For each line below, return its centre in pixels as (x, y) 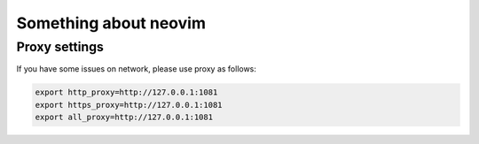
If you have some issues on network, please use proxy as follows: (137, 69)
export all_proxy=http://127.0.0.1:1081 (124, 117)
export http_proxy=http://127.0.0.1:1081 (126, 92)
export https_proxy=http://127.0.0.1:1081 (129, 105)
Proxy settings (60, 47)
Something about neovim (111, 23)
